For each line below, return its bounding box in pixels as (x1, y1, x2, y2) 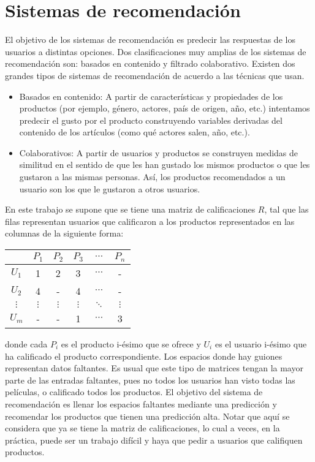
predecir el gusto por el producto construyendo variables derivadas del (19, 113, 283, 126)
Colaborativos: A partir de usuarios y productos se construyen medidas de (19, 146, 298, 159)
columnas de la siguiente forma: (5, 227, 124, 240)
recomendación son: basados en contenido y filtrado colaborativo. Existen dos (5, 57, 295, 70)
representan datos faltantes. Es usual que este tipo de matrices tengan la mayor (5, 362, 303, 374)
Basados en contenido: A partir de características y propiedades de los (19, 89, 283, 102)
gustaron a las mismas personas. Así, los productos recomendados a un (19, 170, 286, 183)
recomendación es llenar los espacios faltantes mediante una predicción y (5, 397, 277, 410)
